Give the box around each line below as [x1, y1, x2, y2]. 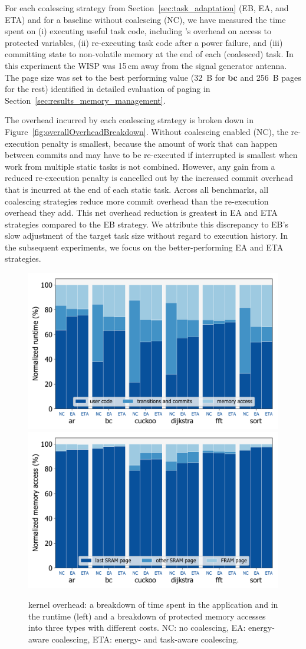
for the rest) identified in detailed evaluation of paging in [5, 83, 210, 95]
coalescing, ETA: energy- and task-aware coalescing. [51, 633, 239, 645]
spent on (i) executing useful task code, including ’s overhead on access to [5, 25, 271, 37]
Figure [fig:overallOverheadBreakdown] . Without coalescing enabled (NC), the [5, 125, 288, 137]
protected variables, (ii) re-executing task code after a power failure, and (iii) [5, 36, 283, 48]
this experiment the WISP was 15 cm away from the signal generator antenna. [5, 59, 287, 71]
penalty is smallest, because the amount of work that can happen [41, 137, 278, 149]
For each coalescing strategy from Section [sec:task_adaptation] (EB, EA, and [5, 2, 289, 14]
